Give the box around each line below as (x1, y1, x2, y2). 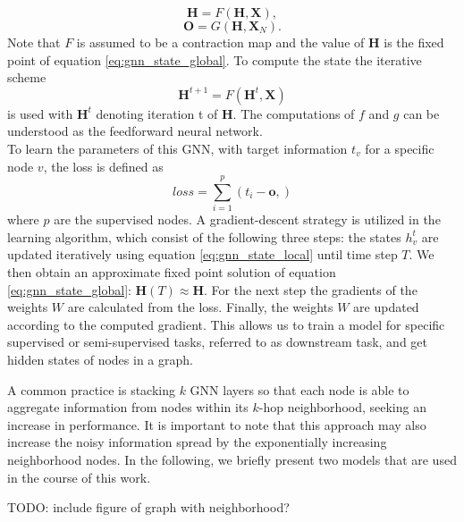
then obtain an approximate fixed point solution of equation (7, 263, 336, 282)
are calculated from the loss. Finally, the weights (67, 298, 333, 316)
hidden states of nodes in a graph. (7, 350, 193, 369)
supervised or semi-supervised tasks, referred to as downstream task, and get (7, 333, 428, 351)
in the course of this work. (7, 467, 151, 486)
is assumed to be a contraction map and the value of (76, 33, 365, 51)
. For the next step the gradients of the (204, 280, 418, 299)
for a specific (365, 139, 434, 157)
